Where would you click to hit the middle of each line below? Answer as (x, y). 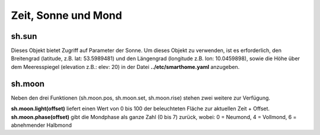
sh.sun (24, 36)
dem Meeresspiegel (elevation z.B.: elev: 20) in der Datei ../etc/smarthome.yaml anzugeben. (125, 67)
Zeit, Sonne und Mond (67, 15)
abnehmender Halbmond (41, 125)
